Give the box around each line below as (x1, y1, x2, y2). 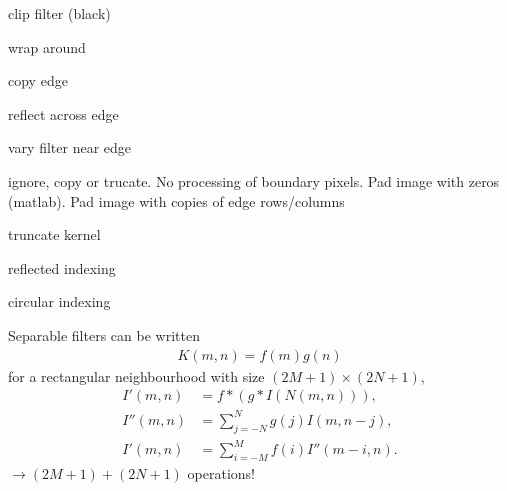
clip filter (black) (8, 3, 111, 23)
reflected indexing (8, 257, 116, 278)
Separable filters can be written (8, 324, 200, 345)
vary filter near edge (8, 137, 132, 158)
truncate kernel (8, 224, 101, 245)
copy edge (8, 70, 68, 91)
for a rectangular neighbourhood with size (8, 365, 265, 386)
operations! (187, 462, 255, 483)
